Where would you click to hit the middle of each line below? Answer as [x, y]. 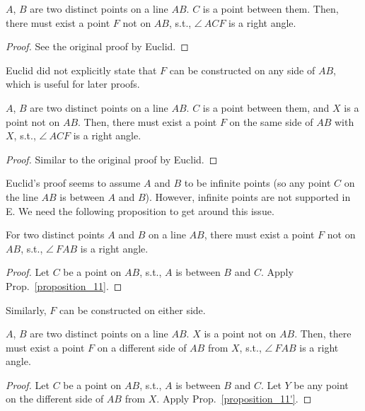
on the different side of [55, 399]
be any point [321, 384]
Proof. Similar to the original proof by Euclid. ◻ [112, 159]
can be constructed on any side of [242, 70]
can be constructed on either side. [132, 309]
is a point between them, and [266, 107]
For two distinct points [55, 235]
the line [22, 196]
